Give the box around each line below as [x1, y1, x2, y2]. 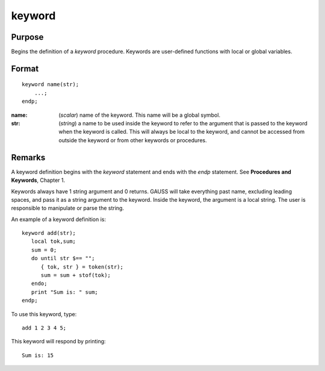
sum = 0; [31, 246, 57, 253]
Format [11, 63, 39, 73]
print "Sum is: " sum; [31, 288, 99, 295]
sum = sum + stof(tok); [40, 272, 111, 279]
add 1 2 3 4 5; [22, 324, 67, 331]
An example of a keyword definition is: [11, 216, 107, 223]
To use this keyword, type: [11, 310, 77, 317]
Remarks [11, 152, 46, 163]
